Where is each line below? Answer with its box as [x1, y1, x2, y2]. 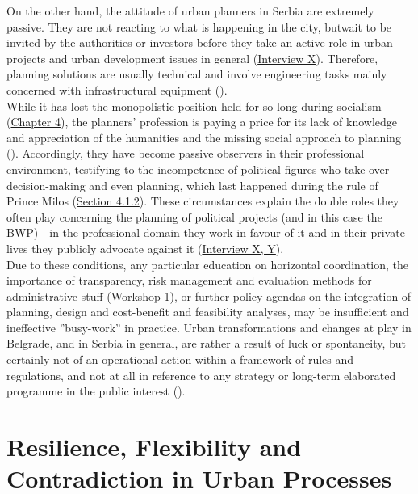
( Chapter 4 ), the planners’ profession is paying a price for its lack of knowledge [6, 113, 397, 130]
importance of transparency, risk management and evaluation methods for [6, 272, 372, 289]
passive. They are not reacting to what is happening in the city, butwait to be [6, 18, 392, 35]
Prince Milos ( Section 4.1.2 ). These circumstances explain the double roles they [6, 192, 399, 209]
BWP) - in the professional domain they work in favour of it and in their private [6, 224, 405, 241]
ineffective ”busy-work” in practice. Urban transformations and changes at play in [6, 319, 412, 336]
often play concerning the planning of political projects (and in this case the [6, 208, 382, 225]
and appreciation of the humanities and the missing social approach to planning [6, 129, 401, 146]
